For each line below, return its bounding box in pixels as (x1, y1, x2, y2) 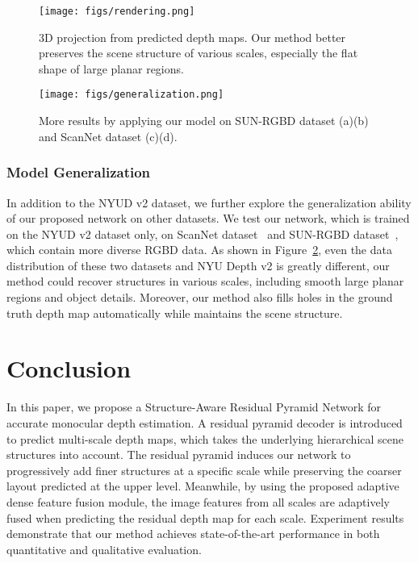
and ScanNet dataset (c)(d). (39, 127, 178, 144)
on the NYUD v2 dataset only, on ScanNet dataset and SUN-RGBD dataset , (6, 225, 399, 242)
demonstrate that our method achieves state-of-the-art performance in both (6, 525, 380, 542)
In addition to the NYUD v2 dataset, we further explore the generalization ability (6, 194, 412, 211)
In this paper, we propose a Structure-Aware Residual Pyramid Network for (6, 398, 382, 415)
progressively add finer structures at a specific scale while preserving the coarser (6, 461, 402, 478)
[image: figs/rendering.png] (39, 6, 195, 17)
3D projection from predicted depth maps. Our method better (39, 28, 346, 45)
